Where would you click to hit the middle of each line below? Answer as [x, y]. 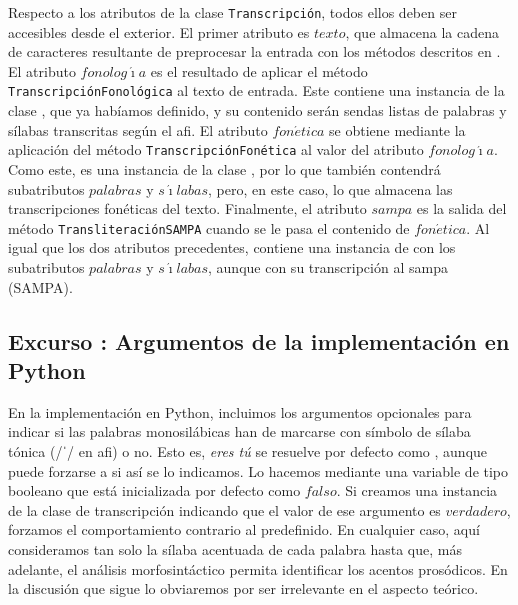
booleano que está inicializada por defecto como [154, 490]
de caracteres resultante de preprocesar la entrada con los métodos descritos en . [254, 51]
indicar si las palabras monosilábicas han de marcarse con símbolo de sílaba [239, 431]
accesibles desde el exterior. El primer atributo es [159, 31]
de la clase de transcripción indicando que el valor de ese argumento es [224, 509]
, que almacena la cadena [422, 31]
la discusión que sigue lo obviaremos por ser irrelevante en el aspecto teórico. [243, 588]
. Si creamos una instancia [417, 490]
